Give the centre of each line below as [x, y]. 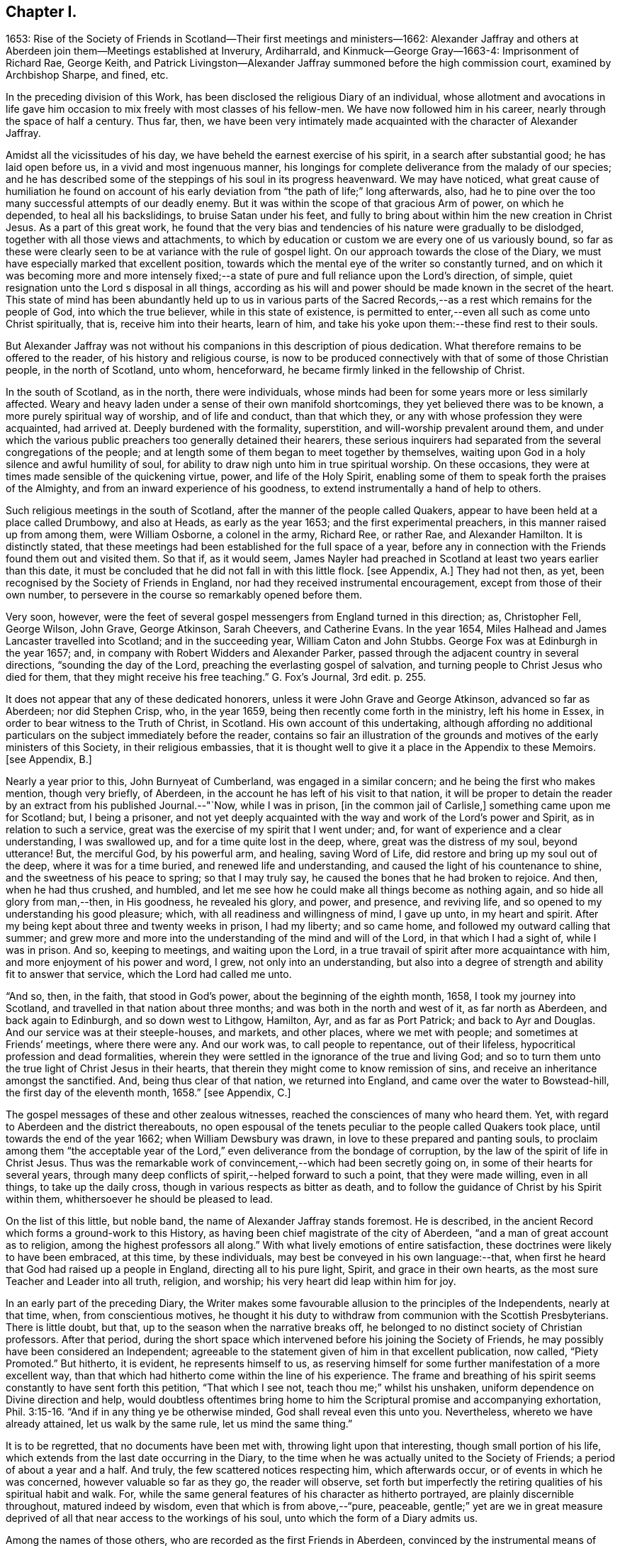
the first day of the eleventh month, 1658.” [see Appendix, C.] [148, 1093]
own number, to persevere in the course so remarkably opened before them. [184, 595]
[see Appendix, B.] [49, 760]
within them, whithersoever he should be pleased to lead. [140, 1199]
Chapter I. [41, 12]
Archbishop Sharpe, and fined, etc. [87, 75]
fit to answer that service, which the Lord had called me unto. [149, 974]
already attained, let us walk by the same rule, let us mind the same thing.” [179, 1424]
